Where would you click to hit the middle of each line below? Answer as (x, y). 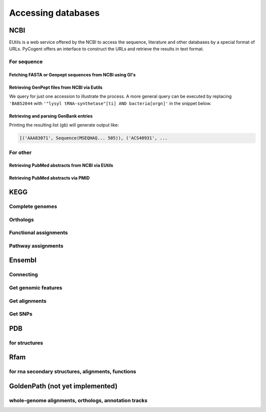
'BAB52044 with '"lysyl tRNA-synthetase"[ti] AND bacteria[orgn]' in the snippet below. (110, 103)
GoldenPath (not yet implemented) (63, 386)
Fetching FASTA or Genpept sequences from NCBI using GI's (72, 75)
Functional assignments (39, 233)
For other (20, 152)
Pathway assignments (36, 245)
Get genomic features (36, 287)
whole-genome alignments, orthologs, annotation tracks (78, 400)
